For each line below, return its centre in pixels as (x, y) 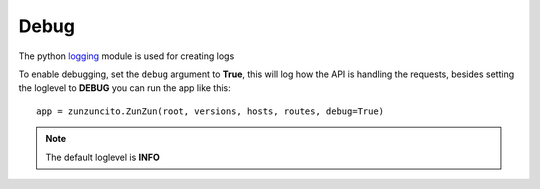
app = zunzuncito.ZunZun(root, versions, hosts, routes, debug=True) (210, 111)
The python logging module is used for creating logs (126, 56)
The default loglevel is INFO (102, 157)
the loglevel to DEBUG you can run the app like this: (125, 88)
